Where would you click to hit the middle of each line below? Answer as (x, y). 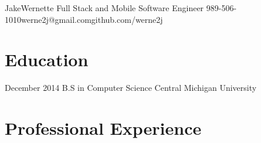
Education (47, 59)
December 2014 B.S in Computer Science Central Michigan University (131, 88)
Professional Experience (103, 128)
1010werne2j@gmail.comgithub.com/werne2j (84, 19)
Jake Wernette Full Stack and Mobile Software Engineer (104, 8)
